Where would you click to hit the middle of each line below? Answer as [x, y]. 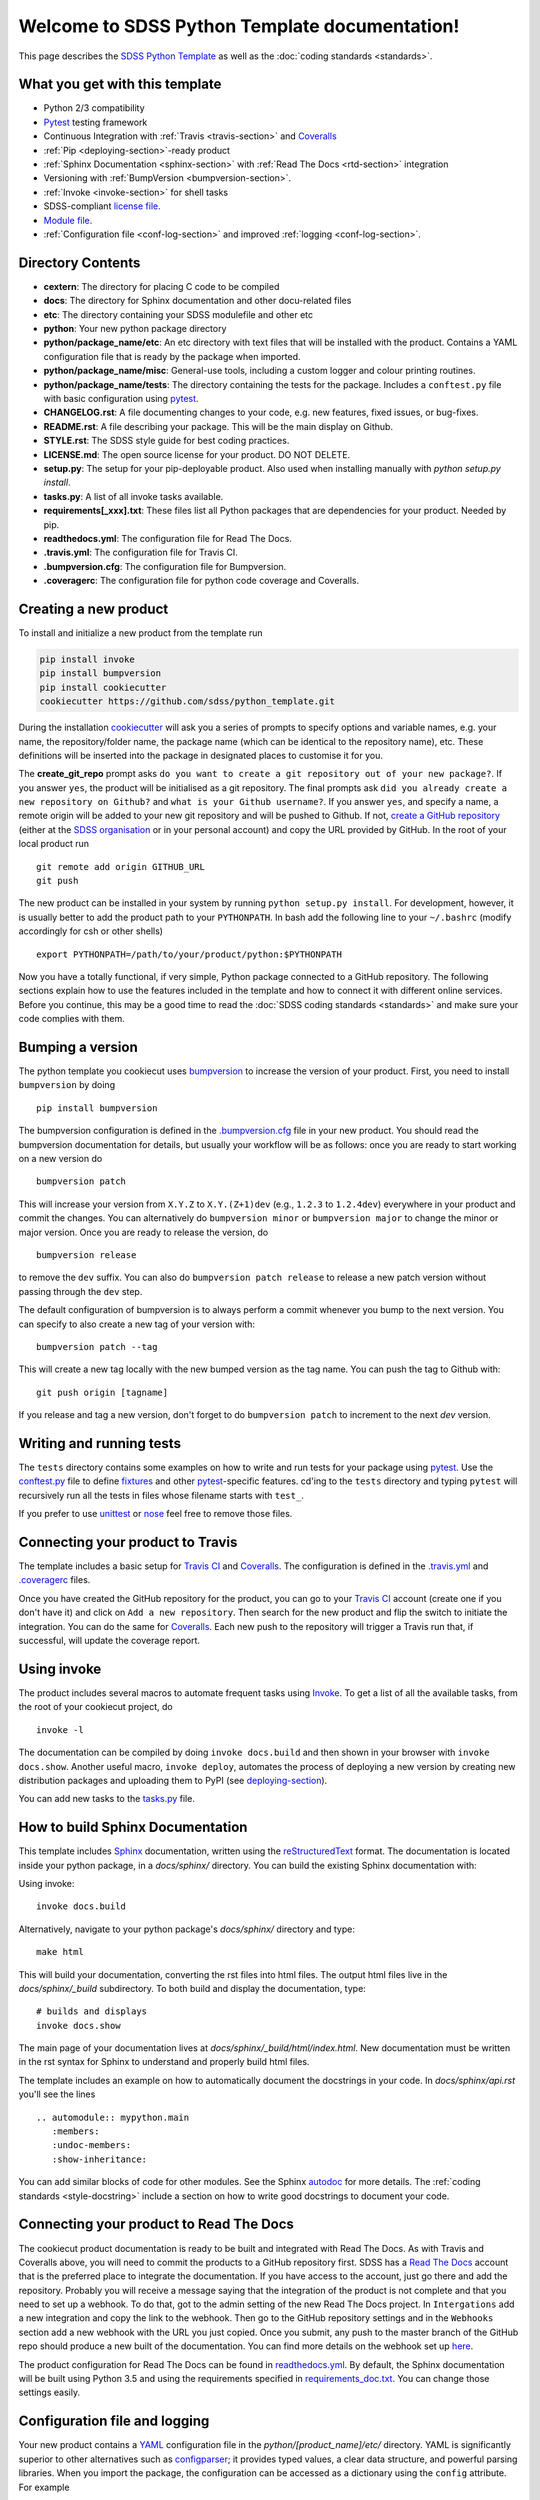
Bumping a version [78, 1046]
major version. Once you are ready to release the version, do [143, 1232]
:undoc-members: [91, 2145]
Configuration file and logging [114, 2421]
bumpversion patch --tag [97, 1346]
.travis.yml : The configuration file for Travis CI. [141, 552]
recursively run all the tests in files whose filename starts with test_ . [161, 1495]
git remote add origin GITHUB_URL [120, 866]
